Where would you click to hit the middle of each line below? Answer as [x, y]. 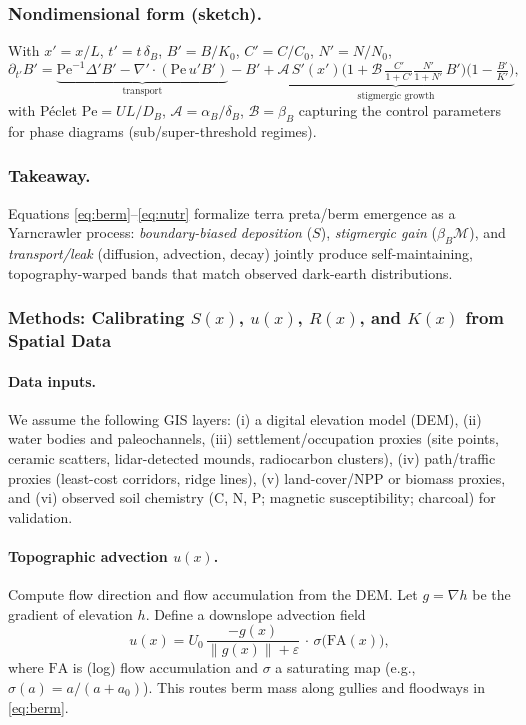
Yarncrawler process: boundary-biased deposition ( [160, 232]
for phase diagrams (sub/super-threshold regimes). [162, 130]
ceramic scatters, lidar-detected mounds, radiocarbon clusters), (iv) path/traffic [252, 458]
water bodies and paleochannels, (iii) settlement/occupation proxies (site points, [253, 438]
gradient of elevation [70, 613]
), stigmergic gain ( [378, 232]
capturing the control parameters [399, 110]
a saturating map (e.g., [345, 667]
